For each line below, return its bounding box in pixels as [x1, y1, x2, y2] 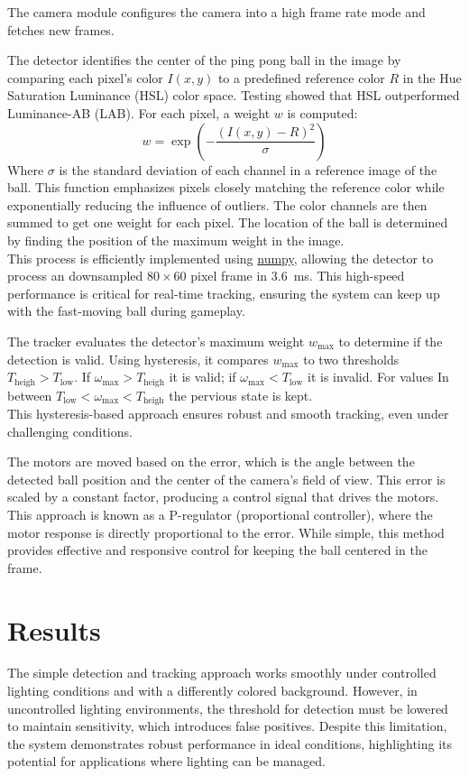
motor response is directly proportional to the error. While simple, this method [7, 522, 445, 541]
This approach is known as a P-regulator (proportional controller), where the [7, 504, 433, 523]
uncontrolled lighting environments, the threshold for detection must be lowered [7, 698, 448, 717]
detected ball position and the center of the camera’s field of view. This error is [7, 469, 446, 488]
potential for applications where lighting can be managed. [7, 752, 326, 771]
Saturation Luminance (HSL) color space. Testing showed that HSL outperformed [7, 86, 460, 105]
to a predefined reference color [217, 68, 385, 87]
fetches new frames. [7, 20, 115, 39]
